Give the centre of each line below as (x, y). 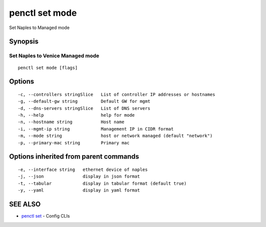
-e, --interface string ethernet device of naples (83, 170)
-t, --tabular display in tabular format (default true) (102, 183)
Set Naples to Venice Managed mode (54, 56)
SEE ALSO (25, 204)
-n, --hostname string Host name (71, 122)
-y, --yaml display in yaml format (79, 190)
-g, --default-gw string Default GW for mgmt (84, 101)
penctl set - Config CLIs (46, 216)
